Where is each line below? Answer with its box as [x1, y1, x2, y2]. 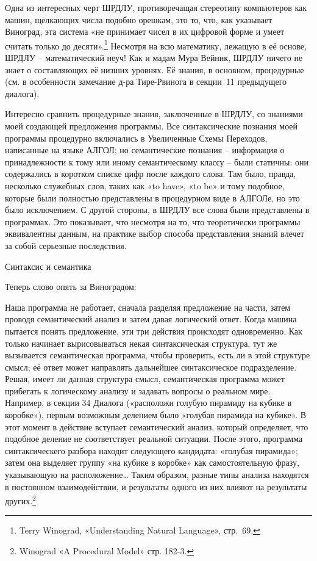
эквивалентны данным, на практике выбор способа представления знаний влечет [5, 227, 304, 240]
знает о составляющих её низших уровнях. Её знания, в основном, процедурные [5, 63, 304, 76]
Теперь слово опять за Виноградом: [5, 280, 137, 293]
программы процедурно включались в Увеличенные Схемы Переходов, [5, 131, 268, 144]
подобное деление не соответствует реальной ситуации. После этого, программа [5, 432, 303, 445]
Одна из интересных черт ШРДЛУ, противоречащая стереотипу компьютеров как [5, 1, 307, 13]
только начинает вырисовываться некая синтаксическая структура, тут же [5, 336, 277, 349]
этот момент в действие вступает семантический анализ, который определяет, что [5, 420, 308, 433]
